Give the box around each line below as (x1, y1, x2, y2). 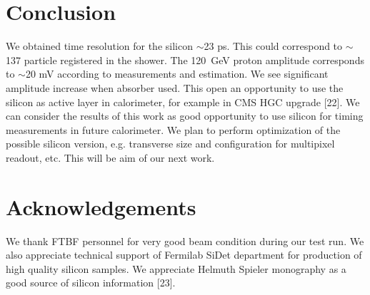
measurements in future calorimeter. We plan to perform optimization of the (6, 122, 341, 137)
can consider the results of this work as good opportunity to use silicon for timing (6, 108, 364, 123)
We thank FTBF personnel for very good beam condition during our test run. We (6, 233, 364, 248)
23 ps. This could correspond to (204, 38, 343, 53)
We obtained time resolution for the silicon (6, 38, 193, 53)
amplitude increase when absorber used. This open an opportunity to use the (6, 80, 344, 95)
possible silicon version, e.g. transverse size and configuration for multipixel (6, 136, 335, 151)
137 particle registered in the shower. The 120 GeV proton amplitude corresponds (6, 52, 364, 67)
